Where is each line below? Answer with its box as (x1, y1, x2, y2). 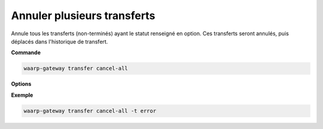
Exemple (11, 91, 33, 99)
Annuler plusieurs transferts (11, 9, 156, 22)
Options (11, 81, 32, 88)
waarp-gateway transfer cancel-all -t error (23, 107, 157, 114)
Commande (11, 49, 41, 56)
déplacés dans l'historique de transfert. (11, 38, 108, 45)
